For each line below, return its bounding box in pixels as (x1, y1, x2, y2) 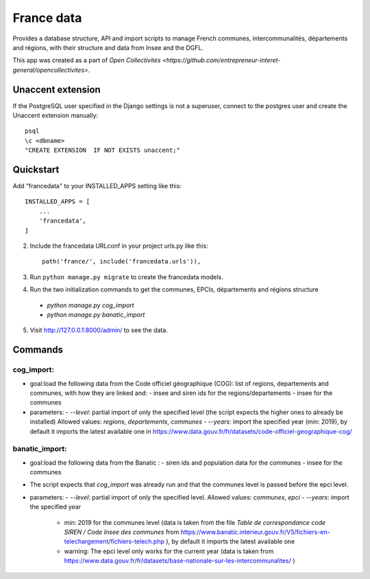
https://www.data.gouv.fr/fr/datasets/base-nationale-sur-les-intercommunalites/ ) (64, 556, 295, 565)
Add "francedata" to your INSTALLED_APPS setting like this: (12, 182, 182, 190)
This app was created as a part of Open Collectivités (12, 56, 161, 64)
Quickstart (12, 164, 60, 175)
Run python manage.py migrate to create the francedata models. (29, 272, 224, 281)
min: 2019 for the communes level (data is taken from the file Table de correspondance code (64, 518, 326, 526)
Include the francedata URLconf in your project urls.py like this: (29, 242, 208, 250)
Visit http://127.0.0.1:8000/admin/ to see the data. (29, 326, 168, 335)
